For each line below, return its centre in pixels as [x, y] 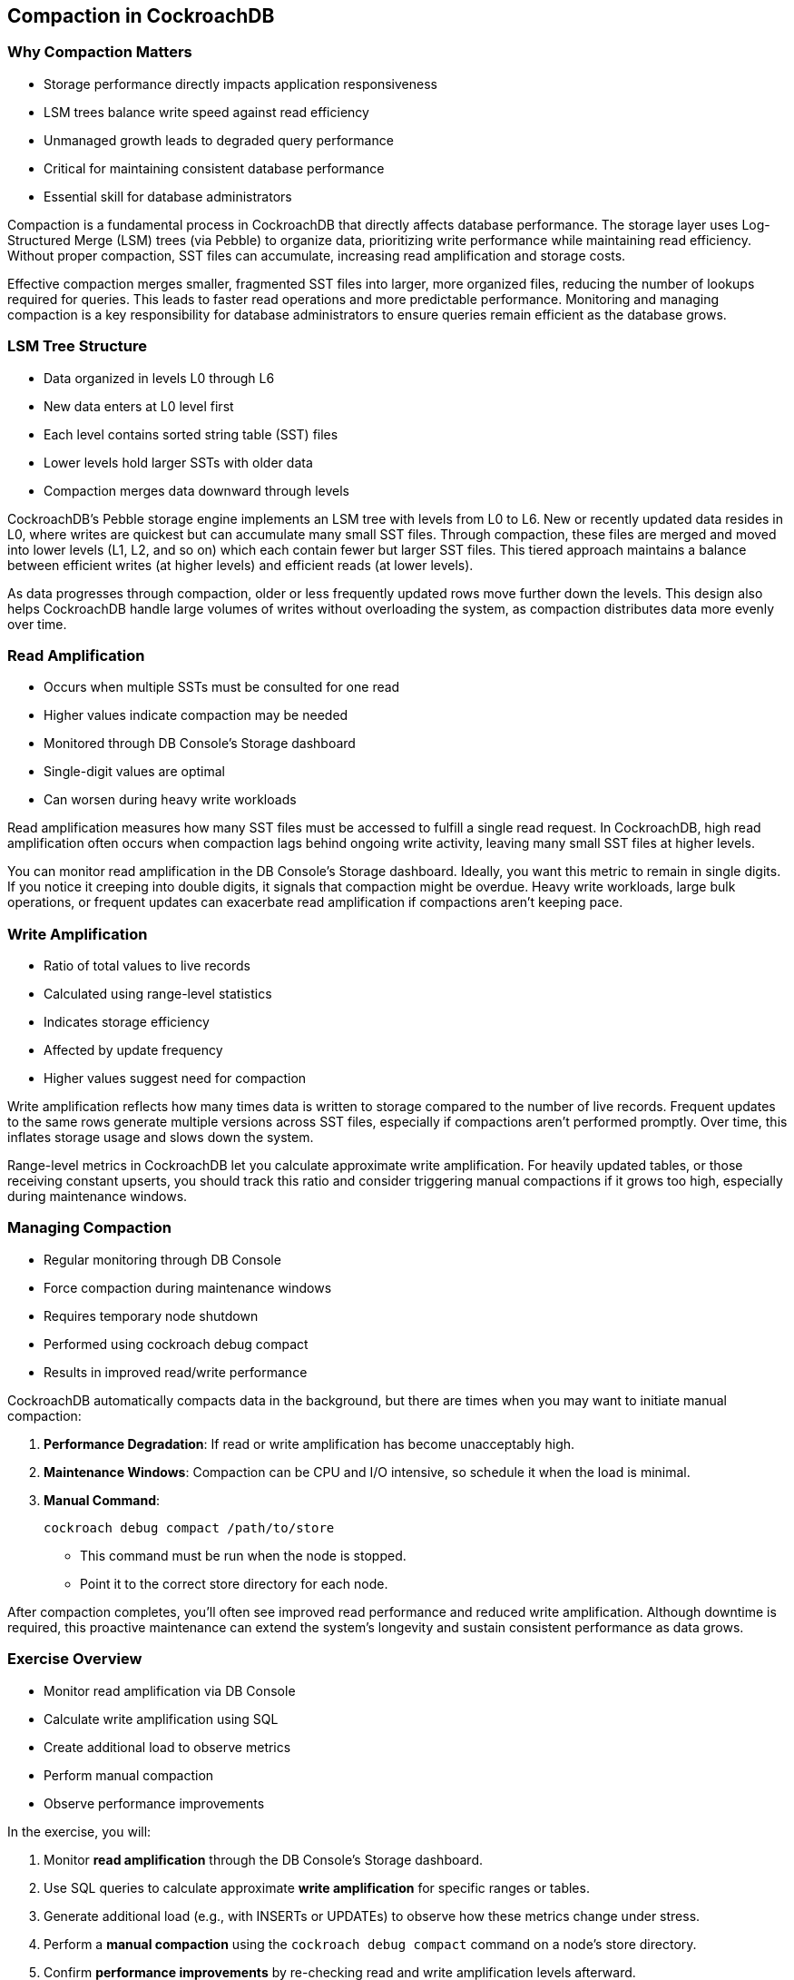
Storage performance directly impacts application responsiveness [240, 84]
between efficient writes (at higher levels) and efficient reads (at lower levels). [240, 565]
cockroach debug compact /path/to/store [189, 1527]
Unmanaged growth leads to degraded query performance [219, 140]
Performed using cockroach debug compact [176, 1344]
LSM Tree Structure [78, 346]
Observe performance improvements [154, 1803]
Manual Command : [102, 1500]
